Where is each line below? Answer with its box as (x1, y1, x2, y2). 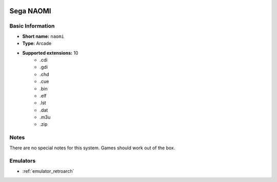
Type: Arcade (22, 40, 52, 47)
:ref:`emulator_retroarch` (22, 168, 74, 174)
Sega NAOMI (9, 7, 51, 15)
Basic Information (9, 22, 55, 30)
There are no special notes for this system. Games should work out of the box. (9, 145, 175, 151)
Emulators (9, 157, 36, 165)
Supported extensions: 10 (22, 50, 78, 56)
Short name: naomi (22, 33, 64, 39)
